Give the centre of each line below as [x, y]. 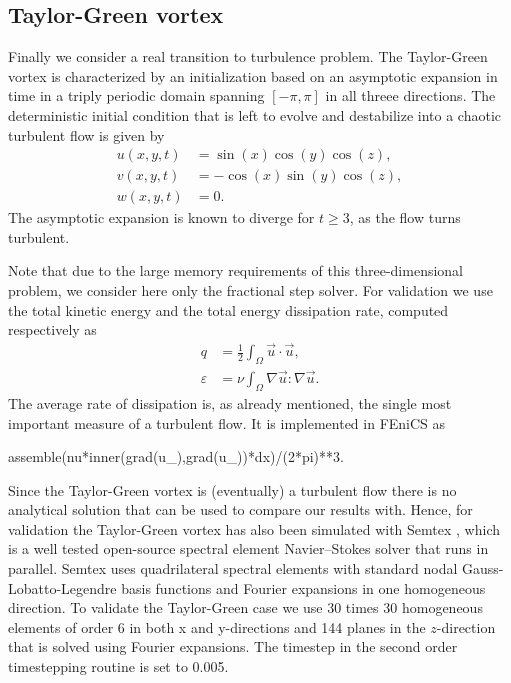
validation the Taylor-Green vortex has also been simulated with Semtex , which [254, 528]
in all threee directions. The [410, 95]
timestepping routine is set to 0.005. [118, 666]
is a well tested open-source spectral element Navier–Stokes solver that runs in [248, 548]
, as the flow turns [405, 217]
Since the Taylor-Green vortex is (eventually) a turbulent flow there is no [232, 489]
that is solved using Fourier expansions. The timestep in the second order [233, 646]
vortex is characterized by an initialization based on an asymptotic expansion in [253, 75]
